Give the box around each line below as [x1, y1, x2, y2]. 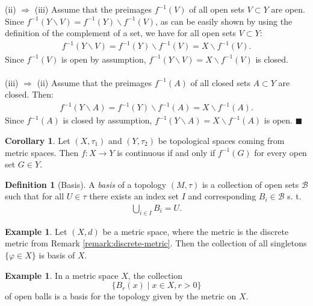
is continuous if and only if [117, 146, 215, 158]
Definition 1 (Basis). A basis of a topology [5, 178, 167, 190]
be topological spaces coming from [158, 134, 285, 146]
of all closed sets [190, 76, 250, 89]
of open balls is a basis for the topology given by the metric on [5, 290, 237, 302]
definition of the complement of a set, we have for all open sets [5, 27, 237, 39]
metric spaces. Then [5, 146, 79, 158]
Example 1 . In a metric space [5, 269, 119, 281]
